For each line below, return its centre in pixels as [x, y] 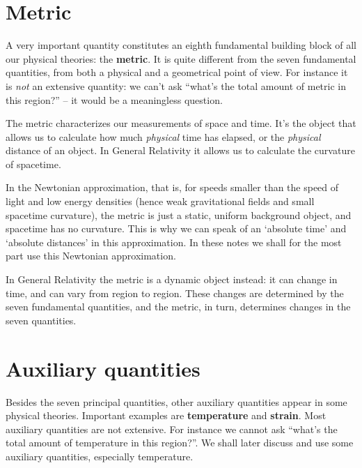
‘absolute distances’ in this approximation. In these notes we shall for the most [174, 242]
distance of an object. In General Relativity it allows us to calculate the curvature [180, 150]
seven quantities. [41, 320]
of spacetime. [33, 164]
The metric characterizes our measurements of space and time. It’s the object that [181, 123]
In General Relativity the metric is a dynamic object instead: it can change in [172, 279]
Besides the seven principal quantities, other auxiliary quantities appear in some [176, 401]
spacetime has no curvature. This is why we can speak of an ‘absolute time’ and [176, 228]
